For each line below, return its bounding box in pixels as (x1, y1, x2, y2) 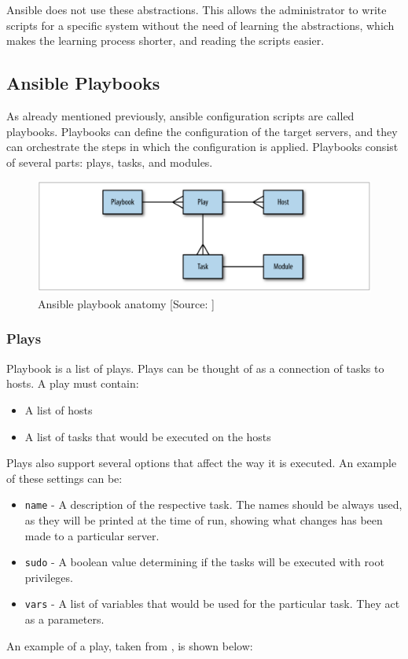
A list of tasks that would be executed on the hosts (24, 428, 271, 444)
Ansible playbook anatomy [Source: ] (38, 295, 215, 311)
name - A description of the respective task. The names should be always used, (24, 496, 402, 513)
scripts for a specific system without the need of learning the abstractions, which (6, 17, 395, 33)
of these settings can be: (6, 469, 123, 486)
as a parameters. (24, 611, 105, 628)
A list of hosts (24, 401, 93, 418)
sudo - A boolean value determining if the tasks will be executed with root (24, 554, 384, 570)
